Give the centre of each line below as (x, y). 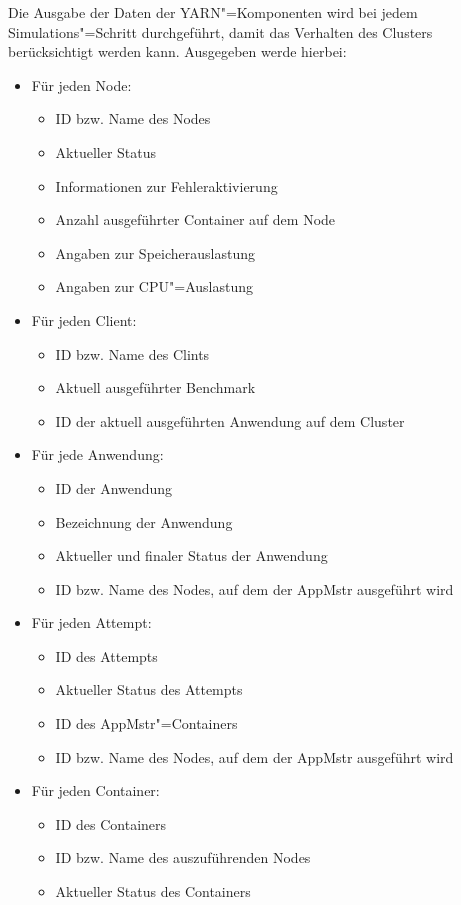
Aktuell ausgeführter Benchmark (155, 387)
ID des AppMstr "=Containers (146, 723)
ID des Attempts (106, 655)
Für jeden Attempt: (91, 622)
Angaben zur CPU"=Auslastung (154, 286)
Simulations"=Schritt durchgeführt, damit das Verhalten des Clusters (220, 31)
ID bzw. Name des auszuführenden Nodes (183, 857)
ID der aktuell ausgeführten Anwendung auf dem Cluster (230, 420)
